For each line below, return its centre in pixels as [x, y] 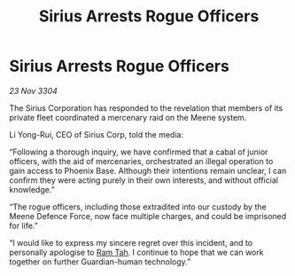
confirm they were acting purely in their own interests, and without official [144, 180]
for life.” [23, 225]
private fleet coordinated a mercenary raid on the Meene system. [128, 117]
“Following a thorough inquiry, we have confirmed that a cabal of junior [139, 152]
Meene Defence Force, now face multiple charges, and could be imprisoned [148, 216]
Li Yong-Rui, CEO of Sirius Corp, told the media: [97, 134]
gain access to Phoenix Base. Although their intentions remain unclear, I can [148, 170]
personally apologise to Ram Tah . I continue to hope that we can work [136, 252]
